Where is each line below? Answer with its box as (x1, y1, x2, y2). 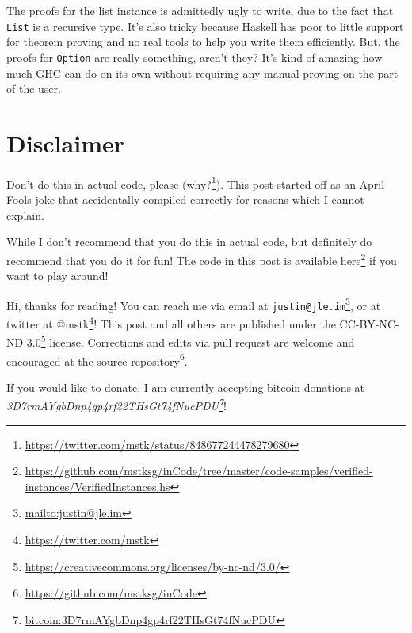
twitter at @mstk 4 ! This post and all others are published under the (6, 313, 336, 332)
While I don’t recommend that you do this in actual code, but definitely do (6, 233, 372, 250)
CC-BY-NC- (339, 315, 399, 332)
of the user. (6, 80, 61, 97)
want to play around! (6, 267, 109, 284)
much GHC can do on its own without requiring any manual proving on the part (6, 64, 399, 81)
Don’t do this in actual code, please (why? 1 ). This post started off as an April (6, 173, 385, 192)
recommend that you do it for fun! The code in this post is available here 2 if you (6, 249, 397, 268)
